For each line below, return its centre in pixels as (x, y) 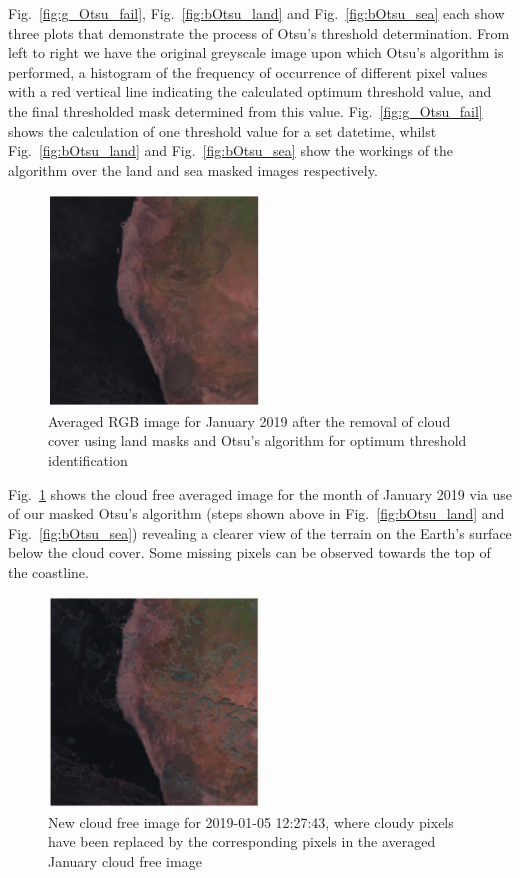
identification (88, 459)
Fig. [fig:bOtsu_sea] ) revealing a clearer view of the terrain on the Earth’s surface (260, 532)
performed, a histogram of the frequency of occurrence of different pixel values (248, 71)
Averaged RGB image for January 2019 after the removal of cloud (249, 420)
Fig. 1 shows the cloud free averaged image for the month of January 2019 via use (260, 493)
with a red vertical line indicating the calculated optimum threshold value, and (250, 91)
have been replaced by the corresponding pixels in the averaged (242, 841)
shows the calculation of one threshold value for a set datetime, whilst (222, 130)
